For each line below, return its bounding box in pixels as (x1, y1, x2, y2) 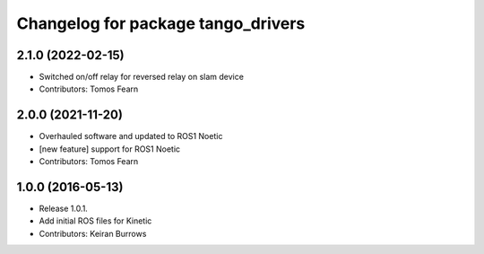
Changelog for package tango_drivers (16, 13, 306, 33)
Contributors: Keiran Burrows (39, 228, 147, 239)
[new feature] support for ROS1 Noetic (39, 144, 181, 154)
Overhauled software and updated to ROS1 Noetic (39, 131, 223, 142)
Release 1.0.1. (39, 203, 89, 215)
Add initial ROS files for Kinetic (39, 215, 152, 226)
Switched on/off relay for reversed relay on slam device (39, 72, 244, 83)
